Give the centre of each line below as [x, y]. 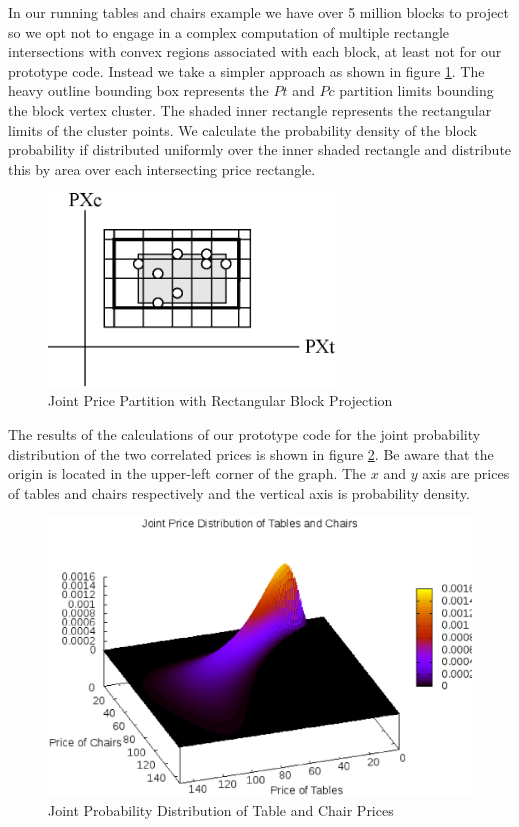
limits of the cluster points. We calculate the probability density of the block [243, 129]
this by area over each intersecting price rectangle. [162, 168]
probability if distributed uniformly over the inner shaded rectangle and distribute [260, 149]
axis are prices [466, 473]
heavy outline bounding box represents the [138, 90]
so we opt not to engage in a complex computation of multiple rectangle [229, 31]
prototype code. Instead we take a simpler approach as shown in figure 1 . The [246, 70]
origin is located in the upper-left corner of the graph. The [187, 473]
